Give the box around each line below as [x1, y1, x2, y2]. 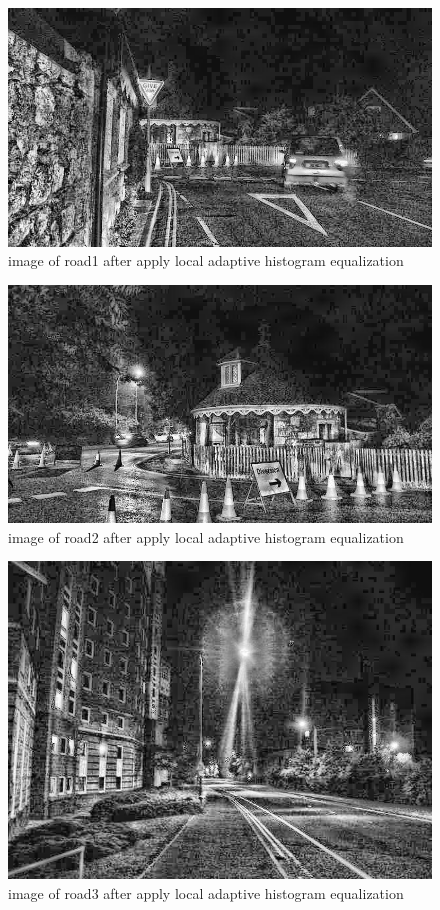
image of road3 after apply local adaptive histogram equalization [8, 882, 404, 903]
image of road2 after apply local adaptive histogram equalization [8, 526, 404, 547]
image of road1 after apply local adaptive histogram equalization [8, 250, 404, 271]
